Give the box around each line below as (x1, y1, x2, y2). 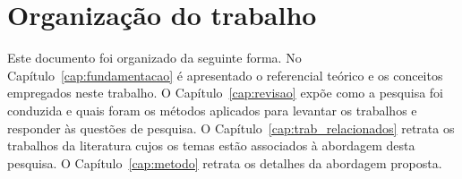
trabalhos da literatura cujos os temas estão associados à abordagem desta (7, 136, 415, 155)
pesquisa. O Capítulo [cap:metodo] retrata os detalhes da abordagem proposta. (7, 153, 442, 172)
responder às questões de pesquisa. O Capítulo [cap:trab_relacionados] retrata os (7, 118, 455, 137)
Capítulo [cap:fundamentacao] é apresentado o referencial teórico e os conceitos (7, 65, 443, 84)
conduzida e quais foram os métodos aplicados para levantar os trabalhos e (7, 100, 417, 119)
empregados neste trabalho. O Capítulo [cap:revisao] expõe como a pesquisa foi (7, 83, 444, 102)
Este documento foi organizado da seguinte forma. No (7, 48, 302, 67)
